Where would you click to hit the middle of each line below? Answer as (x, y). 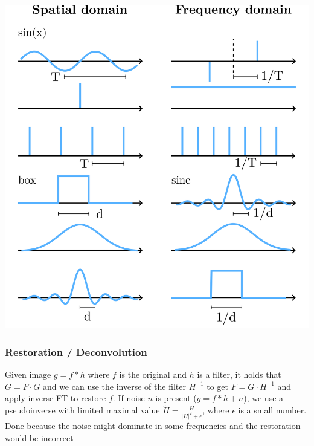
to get (218, 386)
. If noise (129, 398)
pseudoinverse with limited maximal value (82, 410)
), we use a (264, 398)
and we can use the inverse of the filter (114, 386)
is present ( (176, 398)
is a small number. (272, 410)
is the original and (153, 374)
